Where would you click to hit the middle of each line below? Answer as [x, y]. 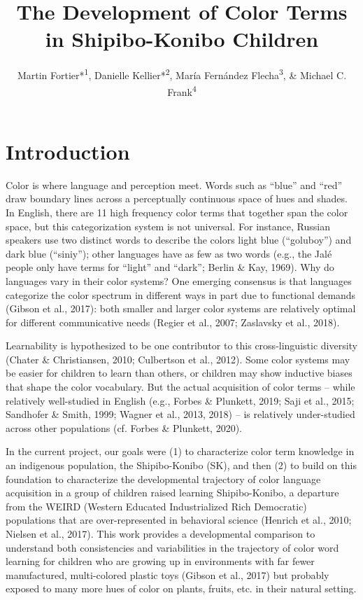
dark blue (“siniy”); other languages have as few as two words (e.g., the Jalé [169, 253]
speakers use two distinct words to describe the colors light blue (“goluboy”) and [179, 240]
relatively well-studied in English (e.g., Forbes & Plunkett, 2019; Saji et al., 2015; [180, 400]
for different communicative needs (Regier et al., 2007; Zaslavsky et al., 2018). [173, 322]
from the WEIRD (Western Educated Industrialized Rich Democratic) [156, 506]
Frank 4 [182, 90]
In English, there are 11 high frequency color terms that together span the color [177, 212]
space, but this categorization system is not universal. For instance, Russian [168, 226]
